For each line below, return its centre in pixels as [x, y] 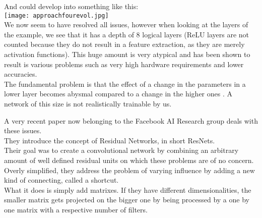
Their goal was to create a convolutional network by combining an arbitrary [121, 150]
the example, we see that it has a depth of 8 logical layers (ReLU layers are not [127, 34]
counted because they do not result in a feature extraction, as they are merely [124, 44]
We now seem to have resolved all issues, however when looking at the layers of [126, 24]
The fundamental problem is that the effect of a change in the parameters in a [125, 84]
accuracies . [21, 74]
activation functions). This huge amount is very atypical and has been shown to [127, 54]
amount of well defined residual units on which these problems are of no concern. [129, 160]
